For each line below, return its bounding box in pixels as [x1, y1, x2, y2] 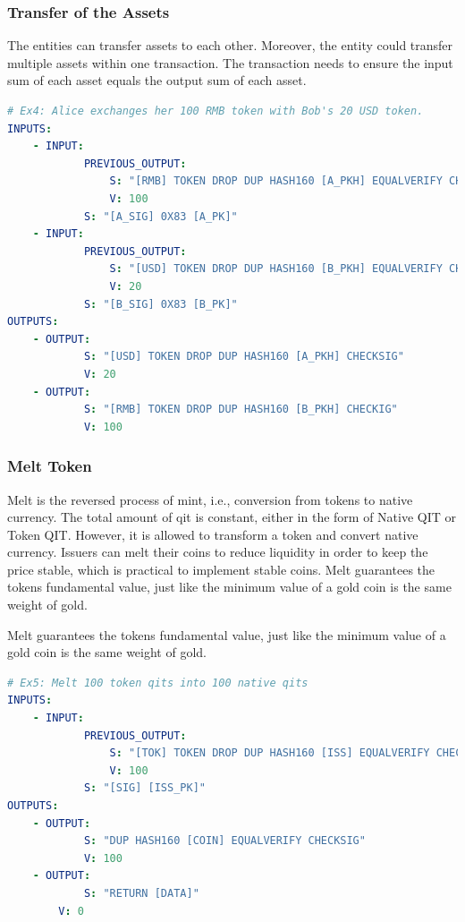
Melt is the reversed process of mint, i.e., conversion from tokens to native [7, 490, 413, 508]
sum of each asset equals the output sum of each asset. [7, 71, 307, 90]
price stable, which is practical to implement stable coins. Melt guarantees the [7, 559, 435, 578]
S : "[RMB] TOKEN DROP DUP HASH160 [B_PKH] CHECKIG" [83, 403, 398, 416]
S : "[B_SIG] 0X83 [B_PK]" [83, 297, 238, 311]
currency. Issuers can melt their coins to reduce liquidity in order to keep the [7, 542, 428, 561]
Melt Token [7, 455, 92, 477]
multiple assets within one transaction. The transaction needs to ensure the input [7, 53, 453, 72]
